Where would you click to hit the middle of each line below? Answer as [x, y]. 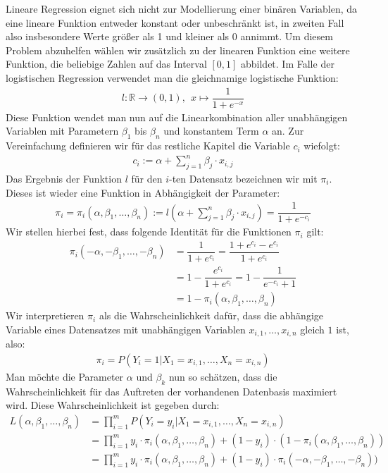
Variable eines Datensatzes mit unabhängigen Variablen [126, 329]
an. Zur [288, 131]
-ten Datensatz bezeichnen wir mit [243, 178]
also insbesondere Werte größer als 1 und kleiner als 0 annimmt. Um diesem [169, 36]
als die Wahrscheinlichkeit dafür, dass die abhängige [211, 315]
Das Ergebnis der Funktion [64, 178]
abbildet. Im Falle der [288, 64]
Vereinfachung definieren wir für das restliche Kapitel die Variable [148, 146]
